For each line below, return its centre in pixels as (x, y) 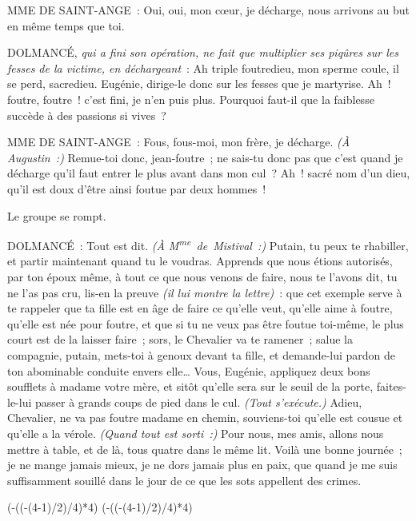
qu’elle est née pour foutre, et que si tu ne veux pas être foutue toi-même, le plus (206, 323)
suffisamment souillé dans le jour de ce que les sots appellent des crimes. (184, 480)
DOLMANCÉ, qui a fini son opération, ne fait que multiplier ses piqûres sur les (203, 52)
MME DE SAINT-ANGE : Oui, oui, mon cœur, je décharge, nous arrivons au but (208, 10)
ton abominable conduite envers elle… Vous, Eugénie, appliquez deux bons (189, 370)
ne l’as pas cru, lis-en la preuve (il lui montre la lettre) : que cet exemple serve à (205, 292)
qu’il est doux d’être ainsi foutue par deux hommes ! (137, 188)
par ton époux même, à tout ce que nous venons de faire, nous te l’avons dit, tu (202, 276)
